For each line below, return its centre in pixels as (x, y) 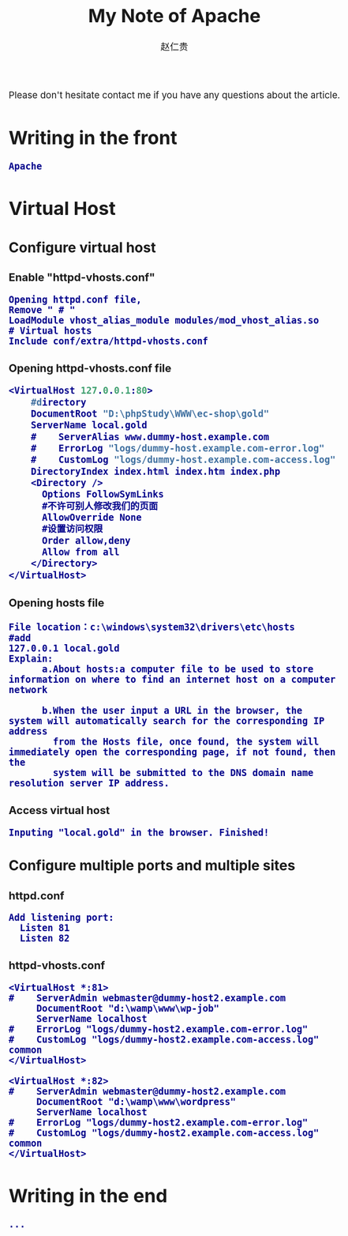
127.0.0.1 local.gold (64, 648)
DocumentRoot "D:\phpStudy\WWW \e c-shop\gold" (150, 414)
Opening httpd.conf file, (75, 300)
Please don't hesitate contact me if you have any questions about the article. (174, 95)
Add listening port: (62, 918)
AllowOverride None (92, 518)
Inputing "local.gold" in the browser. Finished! (139, 833)
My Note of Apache (174, 16)
